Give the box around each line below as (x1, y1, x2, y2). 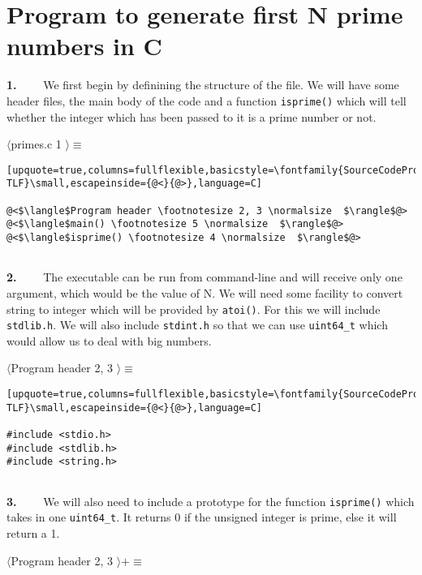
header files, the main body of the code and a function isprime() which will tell (6, 92, 407, 109)
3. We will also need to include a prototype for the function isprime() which (6, 492, 415, 509)
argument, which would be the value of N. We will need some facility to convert (6, 284, 403, 301)
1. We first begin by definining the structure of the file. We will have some (6, 76, 399, 93)
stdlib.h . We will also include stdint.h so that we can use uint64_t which (6, 316, 388, 333)
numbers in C (6, 29, 162, 62)
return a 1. (6, 524, 60, 541)
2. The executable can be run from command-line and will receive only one (6, 268, 403, 285)
